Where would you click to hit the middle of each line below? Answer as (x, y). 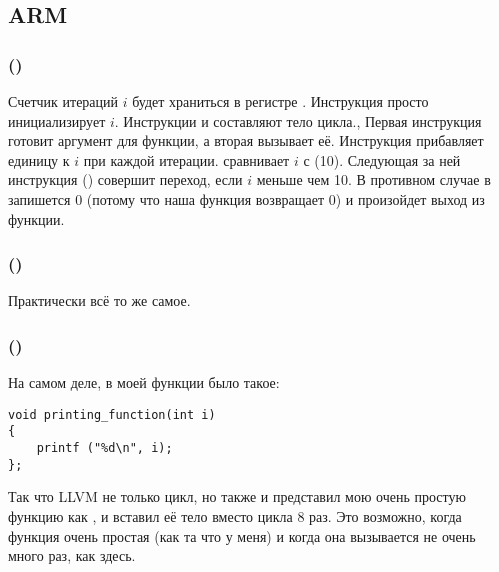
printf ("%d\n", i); (104, 448)
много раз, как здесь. (72, 555)
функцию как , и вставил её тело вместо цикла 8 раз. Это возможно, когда (235, 516)
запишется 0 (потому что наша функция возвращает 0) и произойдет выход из (246, 198)
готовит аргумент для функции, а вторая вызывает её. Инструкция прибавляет (246, 140)
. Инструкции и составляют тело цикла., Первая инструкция (298, 120)
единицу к (39, 159)
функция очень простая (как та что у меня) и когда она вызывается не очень (242, 535)
